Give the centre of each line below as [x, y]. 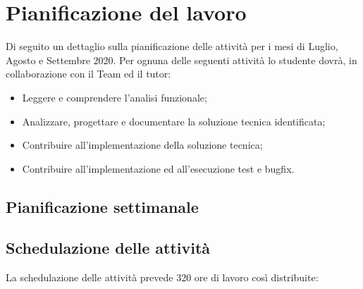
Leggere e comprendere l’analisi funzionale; [115, 97]
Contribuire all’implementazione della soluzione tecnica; [142, 145]
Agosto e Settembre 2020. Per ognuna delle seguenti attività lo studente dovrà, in [181, 60]
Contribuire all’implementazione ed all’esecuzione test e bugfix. [158, 168]
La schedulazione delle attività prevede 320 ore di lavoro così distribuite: [162, 277]
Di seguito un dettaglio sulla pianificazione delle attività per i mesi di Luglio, [172, 46]
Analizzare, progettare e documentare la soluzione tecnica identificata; [174, 121]
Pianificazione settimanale [102, 206]
